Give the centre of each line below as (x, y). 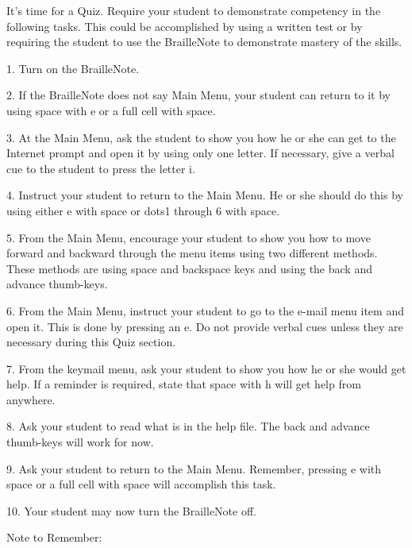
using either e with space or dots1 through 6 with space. (143, 210)
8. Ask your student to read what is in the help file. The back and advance (188, 426)
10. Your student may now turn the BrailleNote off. (131, 510)
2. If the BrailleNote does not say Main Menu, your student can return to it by (198, 95)
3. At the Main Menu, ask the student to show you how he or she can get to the (201, 137)
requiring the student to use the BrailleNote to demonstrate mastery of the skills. (204, 42)
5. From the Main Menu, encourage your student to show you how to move (189, 237)
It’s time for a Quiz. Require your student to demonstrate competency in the (194, 10)
